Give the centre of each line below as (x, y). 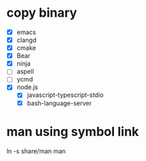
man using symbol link (73, 131)
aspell (25, 72)
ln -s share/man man (36, 151)
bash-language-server (59, 103)
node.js (27, 87)
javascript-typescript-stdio (65, 95)
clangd (26, 40)
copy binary (42, 13)
